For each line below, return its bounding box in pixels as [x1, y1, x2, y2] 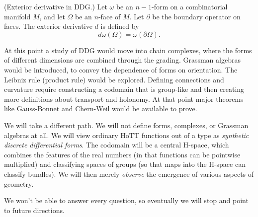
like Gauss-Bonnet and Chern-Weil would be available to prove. [4, 103, 197, 114]
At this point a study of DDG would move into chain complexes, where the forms [4, 45, 252, 55]
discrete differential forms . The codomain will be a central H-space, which [4, 140, 229, 150]
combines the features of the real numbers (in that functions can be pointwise [4, 149, 241, 159]
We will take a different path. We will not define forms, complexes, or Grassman [4, 120, 249, 130]
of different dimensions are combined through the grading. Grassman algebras [4, 55, 241, 65]
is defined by [100, 21, 139, 31]
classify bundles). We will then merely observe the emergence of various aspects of [4, 168, 254, 179]
